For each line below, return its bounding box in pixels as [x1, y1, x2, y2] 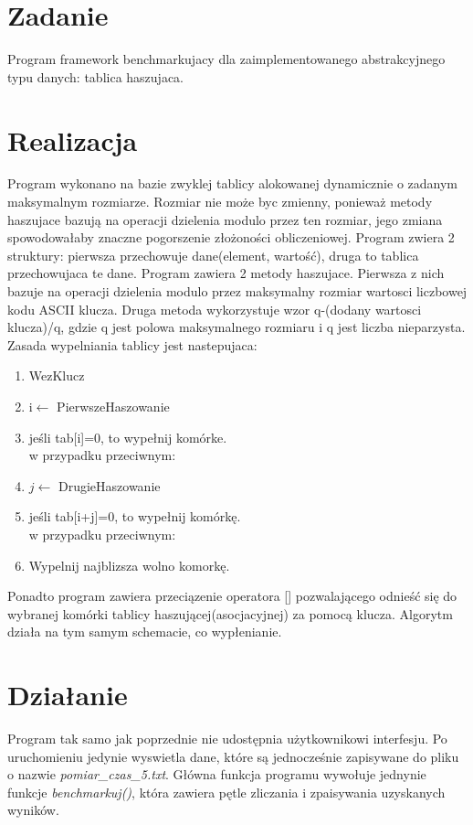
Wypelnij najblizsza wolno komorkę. [28, 555, 230, 574]
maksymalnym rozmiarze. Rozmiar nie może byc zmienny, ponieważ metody [7, 192, 433, 211]
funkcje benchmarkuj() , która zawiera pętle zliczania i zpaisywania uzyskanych [7, 782, 446, 801]
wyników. [7, 800, 59, 820]
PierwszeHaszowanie [57, 396, 170, 415]
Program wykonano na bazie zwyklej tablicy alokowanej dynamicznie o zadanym [7, 174, 457, 193]
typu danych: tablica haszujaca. [7, 67, 184, 86]
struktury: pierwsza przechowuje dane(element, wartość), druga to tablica [7, 245, 419, 264]
